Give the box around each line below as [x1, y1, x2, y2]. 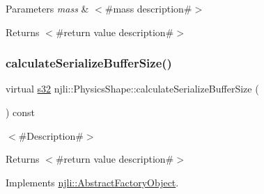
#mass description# [104, 1, 192, 15]
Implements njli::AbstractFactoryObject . [6, 175, 179, 189]
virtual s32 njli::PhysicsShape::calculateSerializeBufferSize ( [6, 81, 259, 96]
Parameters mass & [6, 1, 89, 15]
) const [6, 105, 36, 119]
